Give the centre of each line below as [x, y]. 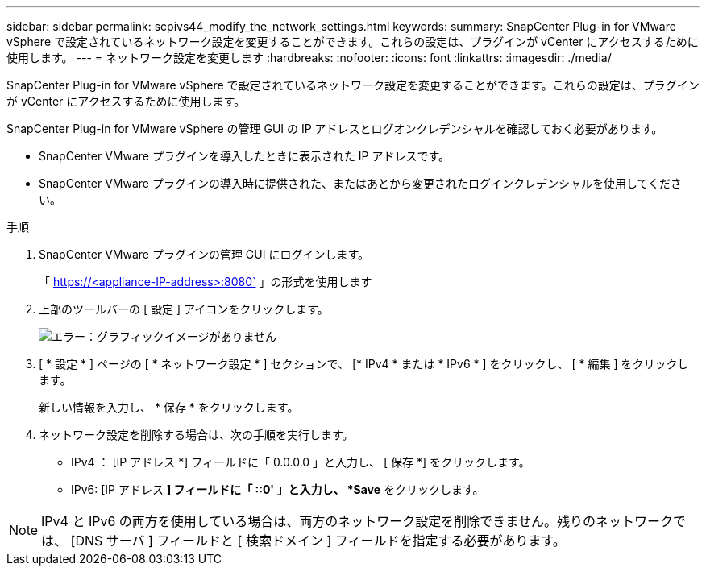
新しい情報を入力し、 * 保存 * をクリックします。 [169, 407]
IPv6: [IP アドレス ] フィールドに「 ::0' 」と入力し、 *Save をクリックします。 [278, 489]
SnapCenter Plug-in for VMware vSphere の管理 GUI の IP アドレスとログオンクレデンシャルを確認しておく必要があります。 [335, 128]
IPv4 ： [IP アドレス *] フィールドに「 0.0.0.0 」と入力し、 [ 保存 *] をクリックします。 [301, 462]
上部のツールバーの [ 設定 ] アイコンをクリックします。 [184, 309]
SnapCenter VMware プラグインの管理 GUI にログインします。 [204, 254]
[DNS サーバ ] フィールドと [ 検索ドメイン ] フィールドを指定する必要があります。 [318, 541]
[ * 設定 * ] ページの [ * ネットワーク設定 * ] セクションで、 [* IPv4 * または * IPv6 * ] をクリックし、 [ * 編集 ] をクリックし [364, 364]
